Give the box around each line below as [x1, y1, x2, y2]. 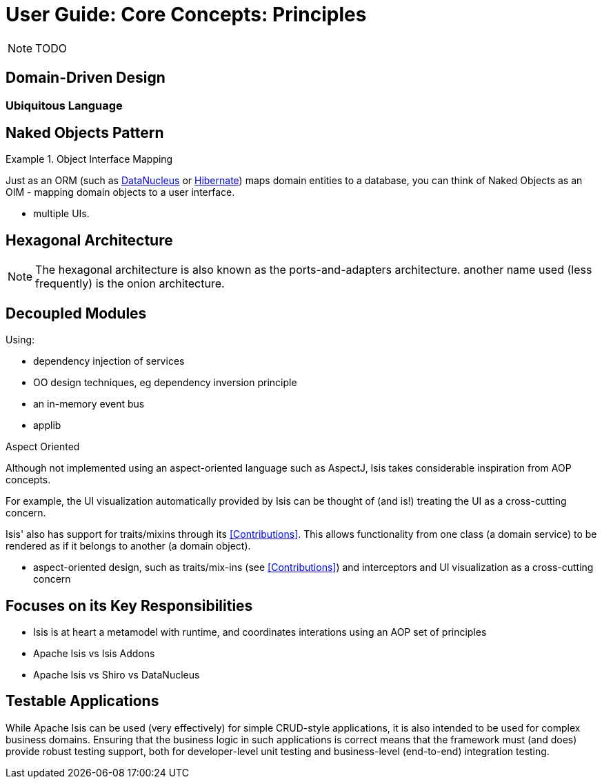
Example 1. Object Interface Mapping [6, 153, 173, 165]
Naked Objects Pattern [6, 124, 164, 142]
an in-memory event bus [33, 398, 145, 410]
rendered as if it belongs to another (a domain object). [6, 540, 251, 552]
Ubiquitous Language [6, 98, 123, 112]
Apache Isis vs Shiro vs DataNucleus [33, 668, 200, 681]
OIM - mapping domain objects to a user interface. [6, 186, 235, 199]
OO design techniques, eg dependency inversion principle [33, 376, 297, 389]
